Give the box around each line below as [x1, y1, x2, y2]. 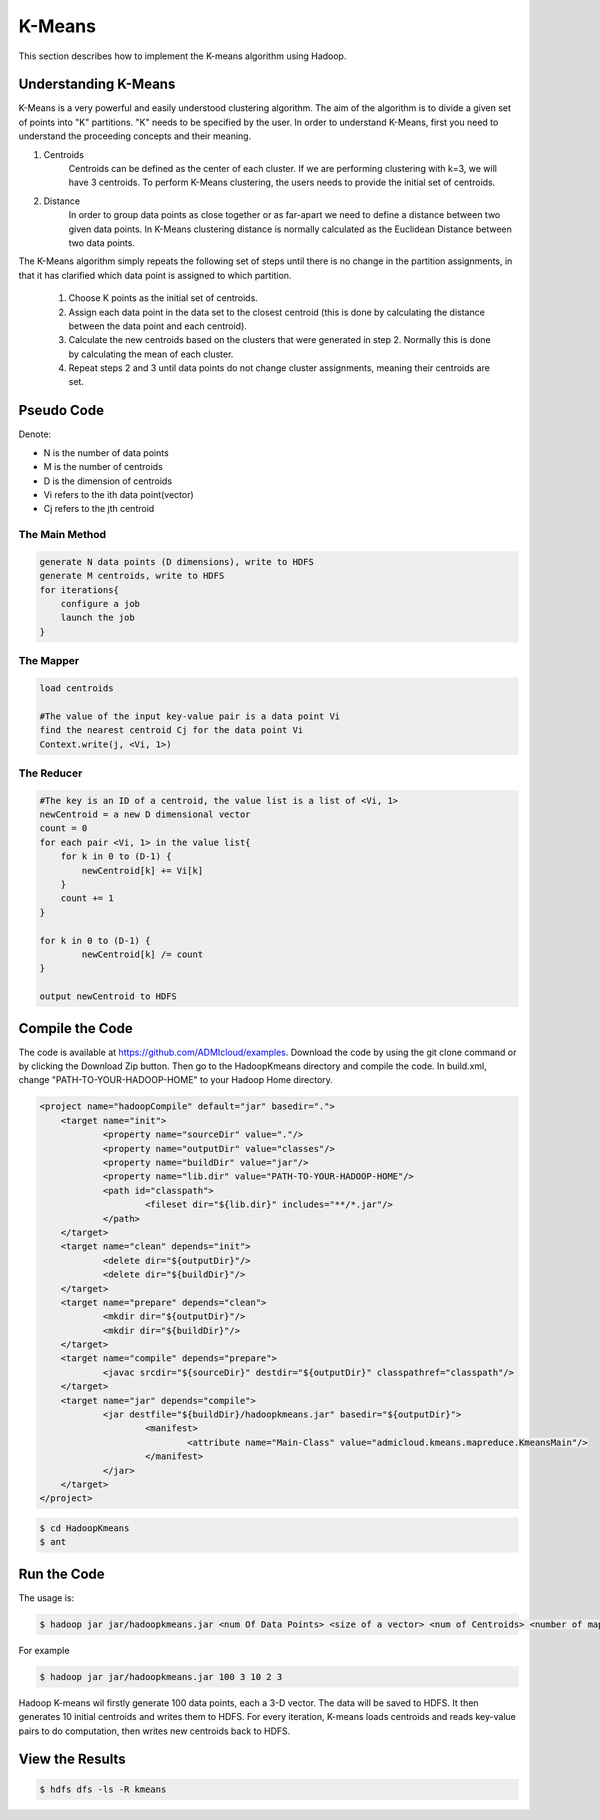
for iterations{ [39, 584, 120, 595]
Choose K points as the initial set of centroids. [68, 292, 259, 304]
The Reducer [18, 766, 83, 780]
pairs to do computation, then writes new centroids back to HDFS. [18, 1725, 291, 1737]
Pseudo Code [18, 402, 105, 419]
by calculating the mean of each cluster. [68, 348, 234, 360]
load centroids [39, 682, 114, 694]
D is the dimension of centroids [43, 475, 173, 487]
